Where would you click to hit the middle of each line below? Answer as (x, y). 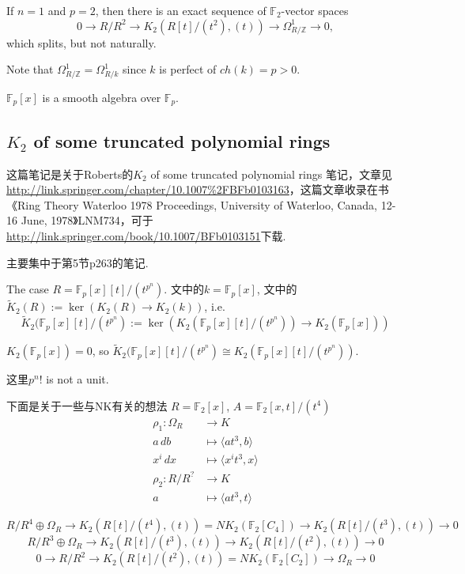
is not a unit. (77, 379)
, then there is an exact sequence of (181, 10)
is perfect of (188, 69)
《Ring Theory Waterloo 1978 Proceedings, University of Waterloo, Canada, (192, 204)
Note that (30, 69)
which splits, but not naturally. (81, 42)
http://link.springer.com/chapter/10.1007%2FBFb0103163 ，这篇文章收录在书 (198, 189)
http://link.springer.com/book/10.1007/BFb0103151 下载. (146, 235)
